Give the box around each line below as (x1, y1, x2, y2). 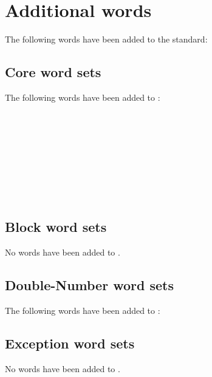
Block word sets (5, 217, 107, 236)
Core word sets (5, 63, 101, 81)
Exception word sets (5, 334, 135, 353)
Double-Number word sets (5, 276, 174, 294)
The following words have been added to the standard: (5, 33, 208, 46)
